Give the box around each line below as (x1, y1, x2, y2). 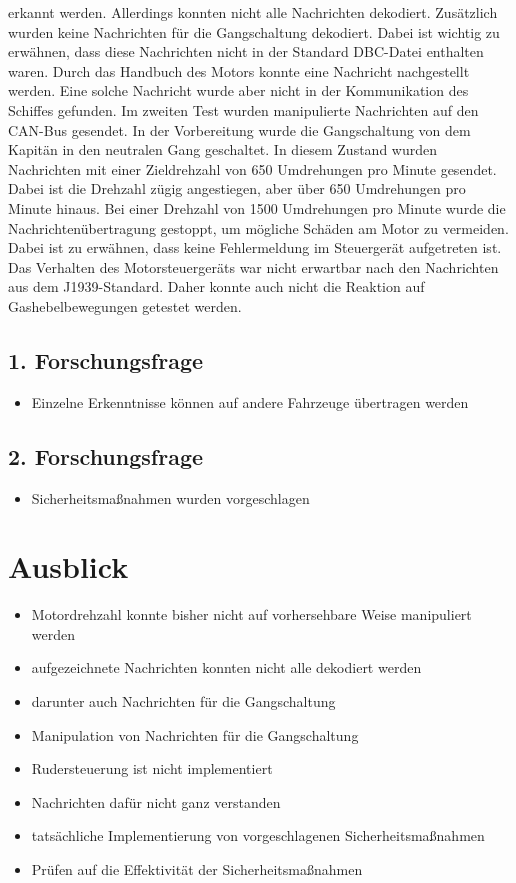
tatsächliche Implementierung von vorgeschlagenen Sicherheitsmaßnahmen (31, 825, 485, 846)
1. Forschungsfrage (8, 344, 204, 375)
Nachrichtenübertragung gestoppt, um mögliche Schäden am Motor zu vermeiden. (8, 217, 509, 238)
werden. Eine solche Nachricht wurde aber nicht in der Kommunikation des (8, 80, 469, 101)
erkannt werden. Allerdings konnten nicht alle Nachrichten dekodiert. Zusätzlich (8, 2, 498, 22)
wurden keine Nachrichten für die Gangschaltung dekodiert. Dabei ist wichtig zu (8, 21, 500, 42)
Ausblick (8, 546, 129, 587)
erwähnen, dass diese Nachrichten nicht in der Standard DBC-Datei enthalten (8, 41, 484, 62)
